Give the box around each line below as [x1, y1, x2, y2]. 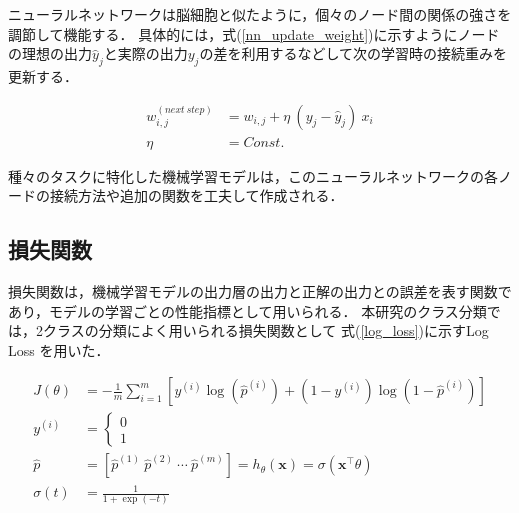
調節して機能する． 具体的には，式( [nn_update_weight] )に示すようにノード [8, 23, 500, 44]
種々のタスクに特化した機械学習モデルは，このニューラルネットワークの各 [8, 165, 498, 186]
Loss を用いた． [8, 339, 110, 360]
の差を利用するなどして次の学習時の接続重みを [199, 43, 507, 64]
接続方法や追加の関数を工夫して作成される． [49, 185, 344, 206]
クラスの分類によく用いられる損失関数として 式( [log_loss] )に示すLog [42, 320, 489, 341]
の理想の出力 [8, 43, 92, 64]
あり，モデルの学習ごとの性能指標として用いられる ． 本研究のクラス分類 [8, 300, 487, 321]
